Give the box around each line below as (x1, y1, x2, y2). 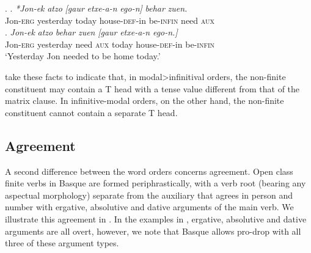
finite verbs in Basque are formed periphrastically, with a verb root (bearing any (5, 177, 306, 189)
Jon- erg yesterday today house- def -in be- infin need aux (5, 13, 215, 26)
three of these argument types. (5, 237, 119, 249)
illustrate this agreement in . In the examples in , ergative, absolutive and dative (5, 212, 307, 225)
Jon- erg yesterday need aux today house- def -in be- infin (5, 37, 215, 50)
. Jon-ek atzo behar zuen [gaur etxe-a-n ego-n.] (5, 26, 178, 38)
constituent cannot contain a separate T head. (5, 106, 178, 119)
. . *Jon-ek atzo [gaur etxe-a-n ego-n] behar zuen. (5, 2, 188, 14)
